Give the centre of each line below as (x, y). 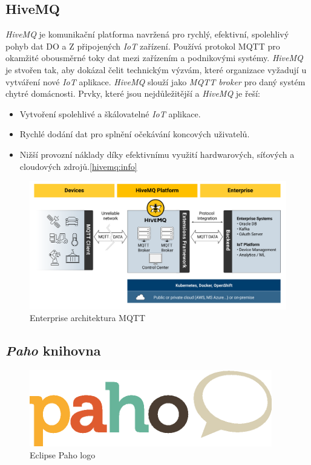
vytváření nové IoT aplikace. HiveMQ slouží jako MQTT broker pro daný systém (155, 81)
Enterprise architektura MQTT (88, 318)
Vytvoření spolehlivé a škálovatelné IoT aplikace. (110, 113)
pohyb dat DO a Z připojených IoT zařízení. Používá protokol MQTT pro (143, 46)
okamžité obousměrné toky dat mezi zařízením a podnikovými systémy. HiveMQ (154, 58)
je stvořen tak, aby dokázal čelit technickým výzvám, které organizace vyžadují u (156, 69)
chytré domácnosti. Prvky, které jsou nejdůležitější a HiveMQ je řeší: (133, 93)
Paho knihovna (53, 350)
